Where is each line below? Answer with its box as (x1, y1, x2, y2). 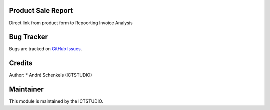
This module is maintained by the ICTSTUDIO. (9, 98, 103, 104)
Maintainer (9, 85, 44, 94)
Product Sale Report (9, 6, 73, 15)
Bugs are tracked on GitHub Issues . (9, 46, 82, 52)
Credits (9, 59, 33, 67)
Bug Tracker (9, 33, 48, 41)
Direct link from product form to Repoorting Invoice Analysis (9, 20, 133, 26)
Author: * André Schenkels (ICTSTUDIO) (9, 72, 92, 78)
